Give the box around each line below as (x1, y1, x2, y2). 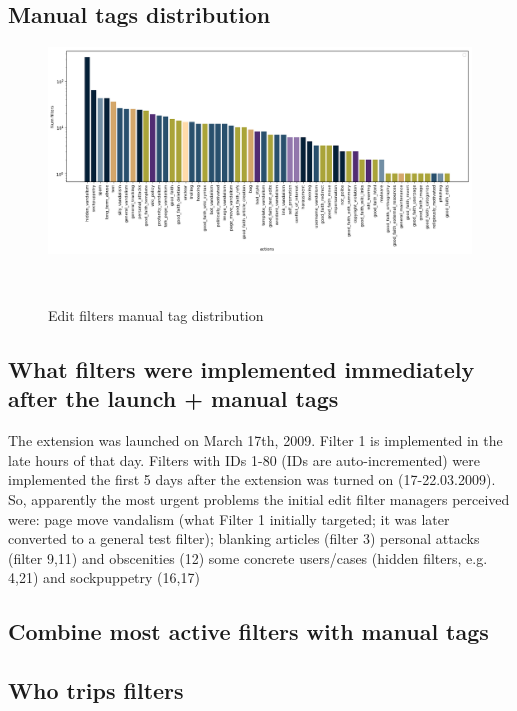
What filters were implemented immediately (8, 353, 475, 384)
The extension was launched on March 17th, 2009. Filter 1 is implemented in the (8, 430, 503, 451)
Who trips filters (8, 675, 184, 706)
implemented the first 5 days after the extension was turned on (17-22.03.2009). (8, 469, 496, 490)
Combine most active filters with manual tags (8, 616, 489, 647)
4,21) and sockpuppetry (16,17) (8, 567, 200, 588)
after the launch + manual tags (8, 383, 339, 414)
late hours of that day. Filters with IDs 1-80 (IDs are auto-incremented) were (8, 449, 480, 470)
